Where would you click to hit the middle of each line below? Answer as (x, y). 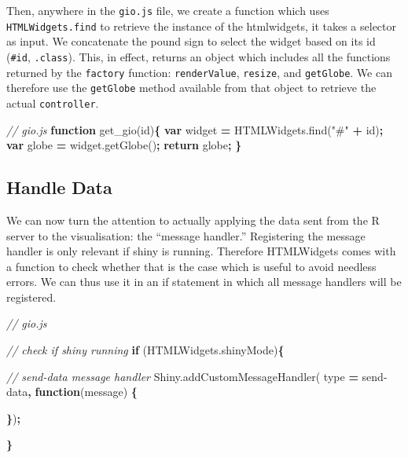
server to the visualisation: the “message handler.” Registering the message (186, 235)
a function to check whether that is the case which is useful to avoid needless (191, 266)
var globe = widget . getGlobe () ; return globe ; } (124, 145)
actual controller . (53, 103)
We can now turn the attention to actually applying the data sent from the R (193, 220)
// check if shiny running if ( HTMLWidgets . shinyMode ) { (145, 350)
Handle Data (59, 187)
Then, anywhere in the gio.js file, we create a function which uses (168, 10)
